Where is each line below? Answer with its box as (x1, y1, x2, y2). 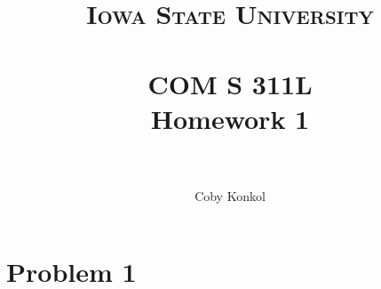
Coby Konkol (194, 186, 266, 205)
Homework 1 (150, 100, 310, 136)
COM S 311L (147, 65, 313, 101)
